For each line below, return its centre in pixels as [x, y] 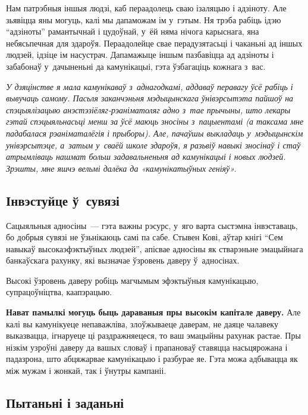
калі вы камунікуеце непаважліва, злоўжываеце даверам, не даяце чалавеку [142, 323]
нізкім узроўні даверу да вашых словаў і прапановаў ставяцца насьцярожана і [147, 347]
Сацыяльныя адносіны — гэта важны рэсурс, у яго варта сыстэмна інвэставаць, [152, 225]
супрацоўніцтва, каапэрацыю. [59, 292]
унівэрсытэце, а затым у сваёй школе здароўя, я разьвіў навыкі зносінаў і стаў [153, 145]
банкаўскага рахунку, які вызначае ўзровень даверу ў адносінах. [123, 260]
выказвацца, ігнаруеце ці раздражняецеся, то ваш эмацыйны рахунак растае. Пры [153, 335]
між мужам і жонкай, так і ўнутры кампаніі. [86, 371]
